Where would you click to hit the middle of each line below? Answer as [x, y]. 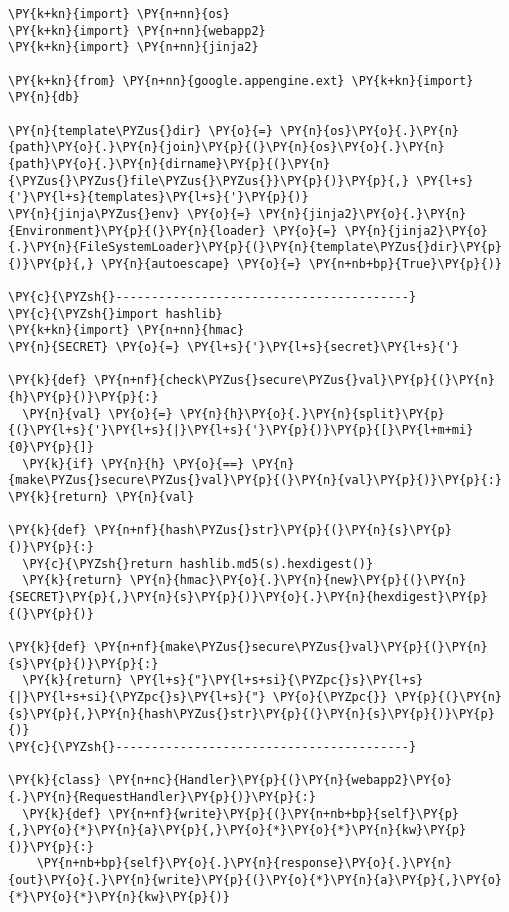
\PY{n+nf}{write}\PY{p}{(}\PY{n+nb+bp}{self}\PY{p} [284, 813]
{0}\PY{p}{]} [51, 447]
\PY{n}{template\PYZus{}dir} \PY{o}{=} [140, 130]
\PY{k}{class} [55, 780]
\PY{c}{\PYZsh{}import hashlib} [115, 313]
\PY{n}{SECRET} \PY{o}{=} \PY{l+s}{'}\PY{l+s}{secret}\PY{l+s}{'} [234, 347]
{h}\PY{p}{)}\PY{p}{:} [83, 397]
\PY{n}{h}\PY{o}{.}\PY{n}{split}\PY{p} [312, 413]
